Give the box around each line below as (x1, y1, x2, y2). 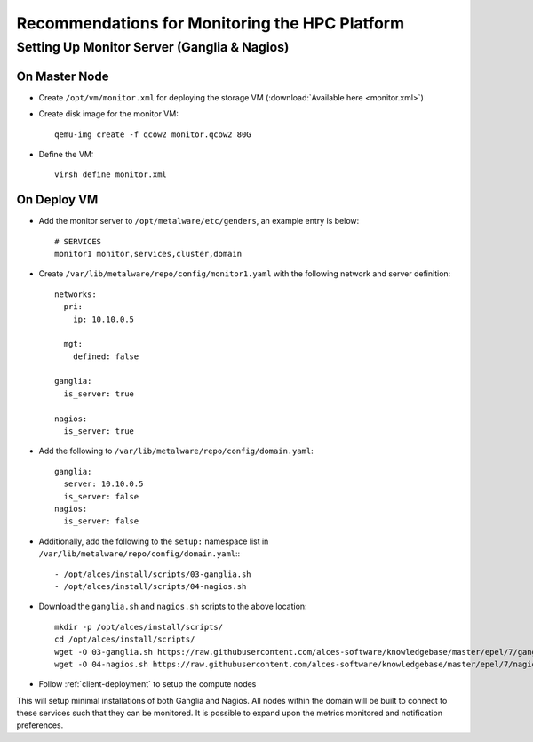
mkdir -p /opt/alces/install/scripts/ (54, 622, 224, 632)
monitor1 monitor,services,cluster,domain (54, 249, 243, 259)
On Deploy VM (16, 192, 99, 208)
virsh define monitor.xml (54, 170, 168, 180)
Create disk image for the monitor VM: (38, 108, 179, 119)
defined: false (72, 351, 139, 362)
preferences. (16, 720, 64, 730)
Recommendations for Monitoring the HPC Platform (16, 13, 404, 33)
